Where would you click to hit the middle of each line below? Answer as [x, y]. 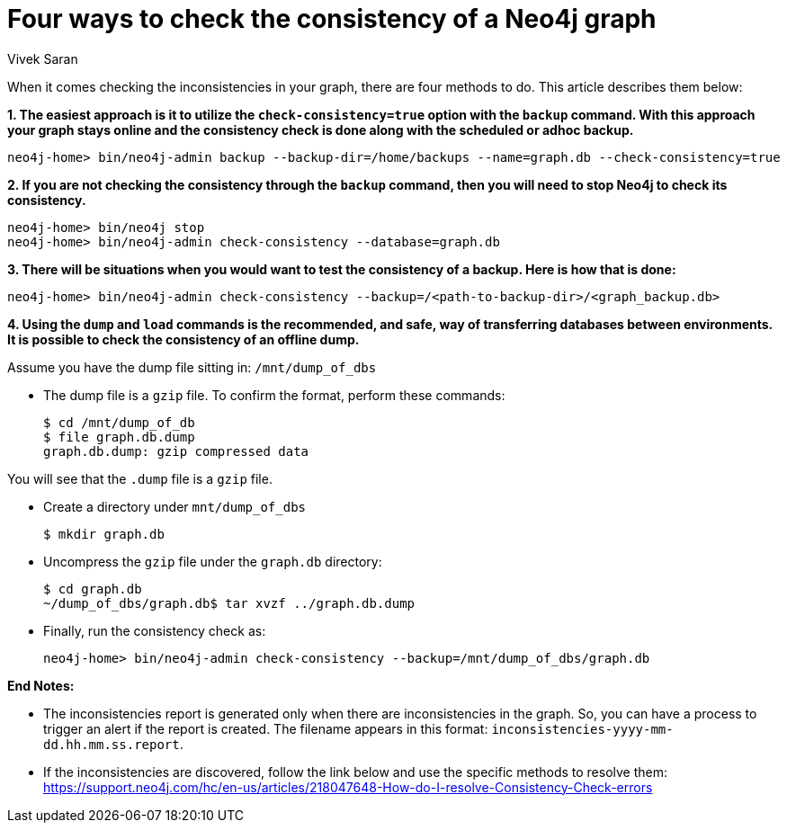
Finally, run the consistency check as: [155, 630]
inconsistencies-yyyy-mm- [582, 729]
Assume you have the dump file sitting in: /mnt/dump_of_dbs [192, 367]
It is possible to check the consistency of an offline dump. [183, 339]
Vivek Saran [43, 58]
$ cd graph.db [93, 589]
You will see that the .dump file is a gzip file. [140, 478]
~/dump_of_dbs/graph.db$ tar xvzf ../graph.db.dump [229, 603]
